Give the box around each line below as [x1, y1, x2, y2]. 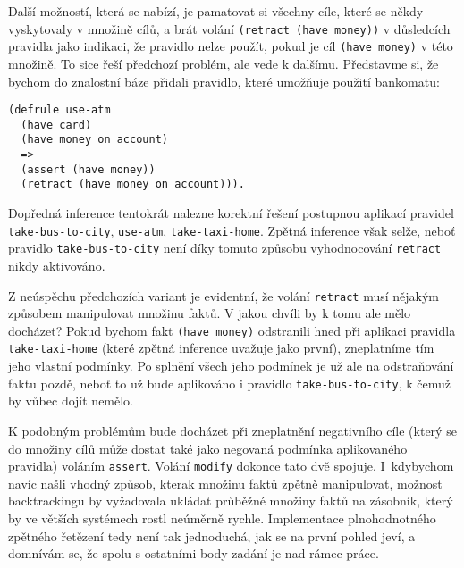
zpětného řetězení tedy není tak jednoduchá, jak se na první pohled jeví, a [8, 526, 416, 545]
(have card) [21, 118, 92, 131]
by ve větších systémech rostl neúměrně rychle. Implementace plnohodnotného [8, 508, 436, 527]
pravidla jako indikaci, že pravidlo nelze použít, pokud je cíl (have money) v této [8, 37, 453, 55]
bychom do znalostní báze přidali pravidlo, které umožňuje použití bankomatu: [8, 71, 440, 90]
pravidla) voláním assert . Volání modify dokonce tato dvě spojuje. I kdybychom [8, 456, 454, 475]
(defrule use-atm [8, 104, 111, 117]
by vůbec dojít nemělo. [8, 391, 134, 410]
